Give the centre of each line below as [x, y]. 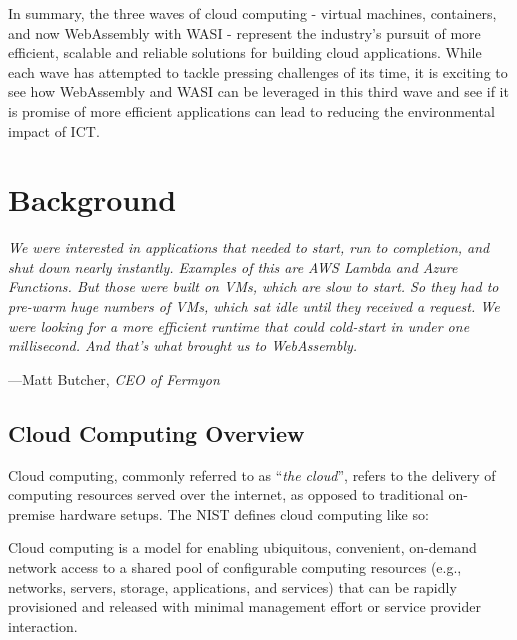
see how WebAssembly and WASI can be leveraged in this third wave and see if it [258, 91]
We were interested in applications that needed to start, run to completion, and [249, 247]
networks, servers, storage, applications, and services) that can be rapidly [232, 586]
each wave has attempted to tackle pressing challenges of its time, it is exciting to [258, 71]
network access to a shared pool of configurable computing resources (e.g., [235, 567]
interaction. [43, 625]
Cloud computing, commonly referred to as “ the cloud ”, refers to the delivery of [252, 474]
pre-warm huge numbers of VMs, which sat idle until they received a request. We [254, 306]
